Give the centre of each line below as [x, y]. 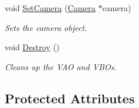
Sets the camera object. [46, 27]
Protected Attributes [70, 98]
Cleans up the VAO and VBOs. [61, 66]
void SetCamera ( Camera [50, 8]
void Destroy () [32, 47]
